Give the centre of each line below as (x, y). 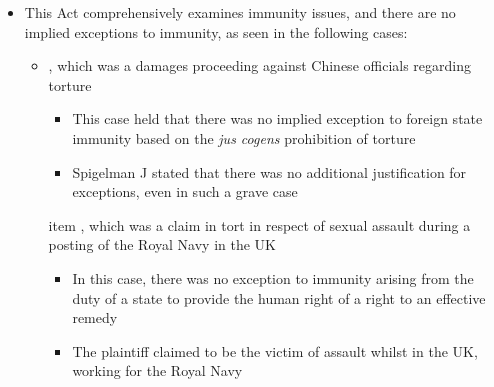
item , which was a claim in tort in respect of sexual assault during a (259, 224)
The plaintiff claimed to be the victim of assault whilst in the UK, (275, 350)
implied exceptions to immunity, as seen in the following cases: (216, 31)
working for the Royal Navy (157, 370)
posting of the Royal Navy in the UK (162, 244)
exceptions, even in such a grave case (185, 191)
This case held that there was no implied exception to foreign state (277, 118)
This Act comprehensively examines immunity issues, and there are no (240, 12)
